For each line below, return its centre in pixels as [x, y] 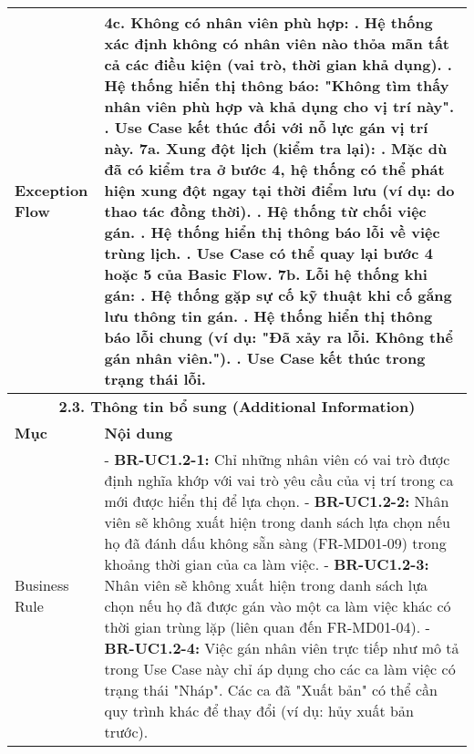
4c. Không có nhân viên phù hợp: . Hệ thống [268, 22]
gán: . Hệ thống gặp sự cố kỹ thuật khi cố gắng [278, 295]
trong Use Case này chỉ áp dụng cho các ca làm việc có [280, 669]
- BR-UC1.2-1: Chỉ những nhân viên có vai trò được [277, 459]
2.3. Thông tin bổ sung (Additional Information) [237, 406]
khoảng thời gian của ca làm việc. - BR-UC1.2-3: [267, 564]
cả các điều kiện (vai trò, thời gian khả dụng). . [278, 64]
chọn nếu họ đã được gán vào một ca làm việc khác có [278, 606]
